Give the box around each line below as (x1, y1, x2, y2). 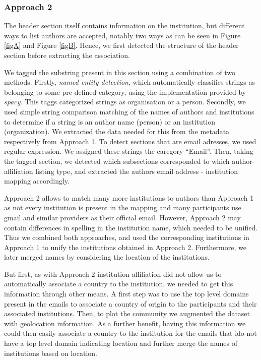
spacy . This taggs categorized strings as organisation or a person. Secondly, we (4, 96, 246, 107)
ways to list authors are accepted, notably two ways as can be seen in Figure (4, 30, 241, 40)
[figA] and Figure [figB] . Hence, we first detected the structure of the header (4, 40, 239, 50)
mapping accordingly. (4, 175, 70, 186)
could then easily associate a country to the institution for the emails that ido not (4, 328, 257, 338)
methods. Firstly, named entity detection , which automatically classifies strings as (4, 77, 255, 87)
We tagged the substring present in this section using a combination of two (4, 67, 236, 77)
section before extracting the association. (4, 50, 130, 60)
